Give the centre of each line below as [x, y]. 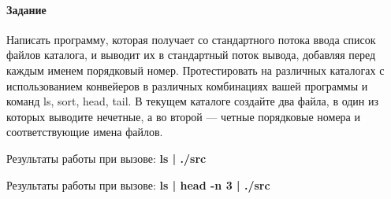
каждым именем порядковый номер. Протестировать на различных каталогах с [195, 70]
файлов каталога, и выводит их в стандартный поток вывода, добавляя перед [191, 55]
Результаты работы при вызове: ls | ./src [106, 158]
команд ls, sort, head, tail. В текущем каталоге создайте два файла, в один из [193, 101]
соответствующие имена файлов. [85, 132]
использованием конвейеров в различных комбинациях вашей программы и [187, 85]
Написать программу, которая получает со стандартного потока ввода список [191, 39]
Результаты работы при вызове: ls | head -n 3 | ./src [138, 184]
